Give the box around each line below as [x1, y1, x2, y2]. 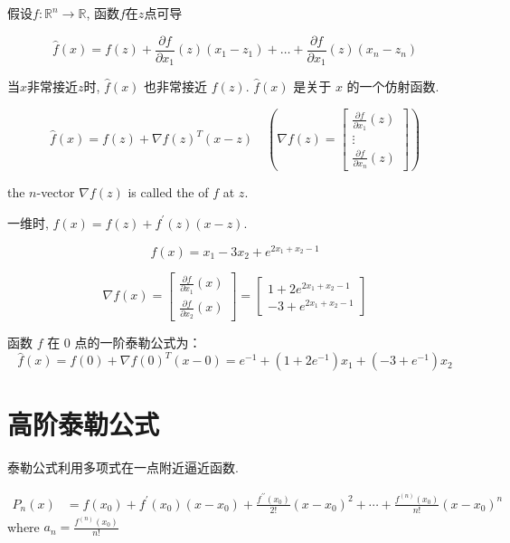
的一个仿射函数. [346, 77, 439, 96]
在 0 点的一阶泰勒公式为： [47, 333, 202, 352]
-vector [36, 183, 75, 202]
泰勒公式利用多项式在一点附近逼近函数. [7, 458, 239, 477]
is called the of [127, 183, 209, 202]
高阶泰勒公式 [7, 405, 160, 443]
